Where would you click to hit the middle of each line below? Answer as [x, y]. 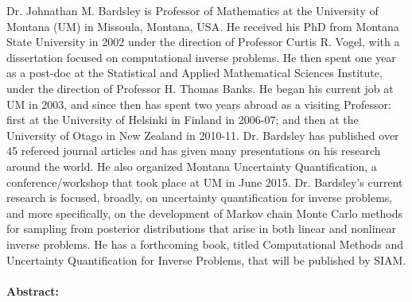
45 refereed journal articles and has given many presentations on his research [194, 151]
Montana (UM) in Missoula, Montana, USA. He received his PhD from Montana [203, 26]
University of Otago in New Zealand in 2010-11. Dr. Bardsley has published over [203, 135]
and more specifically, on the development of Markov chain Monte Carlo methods [205, 213]
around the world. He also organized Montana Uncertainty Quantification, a [192, 166]
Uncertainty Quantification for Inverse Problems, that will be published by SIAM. [206, 259]
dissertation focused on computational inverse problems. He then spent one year [201, 57]
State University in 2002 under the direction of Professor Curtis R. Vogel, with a [203, 42]
